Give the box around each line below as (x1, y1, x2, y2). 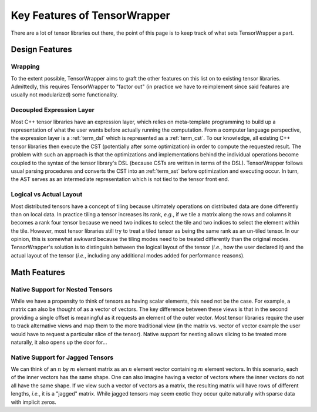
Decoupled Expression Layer (11, 106, 95, 114)
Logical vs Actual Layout (11, 190, 83, 199)
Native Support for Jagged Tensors (11, 353, 114, 361)
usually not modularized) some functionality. (11, 91, 119, 98)
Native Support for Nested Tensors (11, 285, 113, 293)
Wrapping (11, 62, 40, 71)
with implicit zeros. (11, 398, 57, 406)
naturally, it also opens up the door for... (11, 339, 107, 346)
